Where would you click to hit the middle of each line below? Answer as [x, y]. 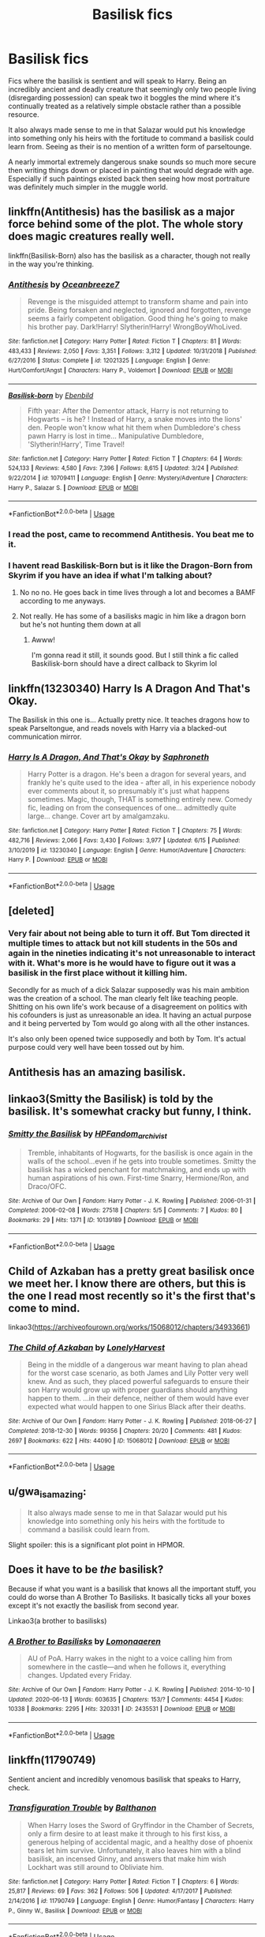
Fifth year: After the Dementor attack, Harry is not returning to [128, 410]
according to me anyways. [63, 601]
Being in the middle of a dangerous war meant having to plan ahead [138, 1365]
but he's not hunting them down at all [80, 625]
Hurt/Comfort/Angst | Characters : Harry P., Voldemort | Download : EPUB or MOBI [121, 370]
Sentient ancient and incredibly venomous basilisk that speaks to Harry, [125, 1779]
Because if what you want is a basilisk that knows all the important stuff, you [132, 1589]
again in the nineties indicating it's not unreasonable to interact [132, 953]
